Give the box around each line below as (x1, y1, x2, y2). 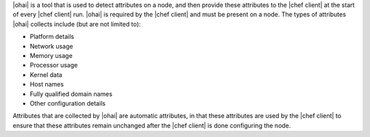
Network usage (29, 42, 73, 50)
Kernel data (29, 70, 63, 78)
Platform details (29, 33, 75, 41)
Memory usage (29, 51, 73, 59)
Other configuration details (29, 99, 106, 107)
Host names (29, 80, 64, 89)
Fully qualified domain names (29, 89, 113, 98)
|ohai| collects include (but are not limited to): (12, 20, 141, 28)
